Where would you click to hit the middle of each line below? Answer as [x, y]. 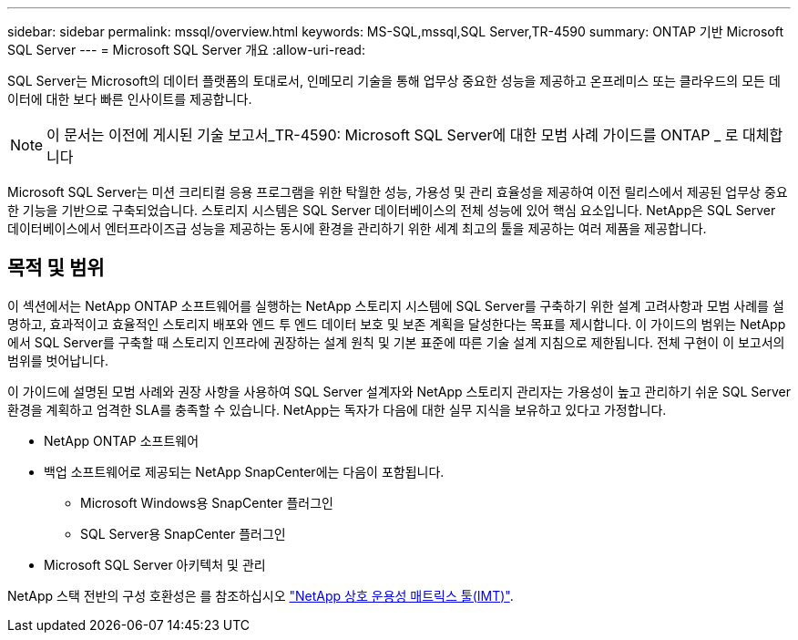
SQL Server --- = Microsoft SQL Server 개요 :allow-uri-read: [186, 50]
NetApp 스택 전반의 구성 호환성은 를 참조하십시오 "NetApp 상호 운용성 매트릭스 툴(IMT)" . [261, 595]
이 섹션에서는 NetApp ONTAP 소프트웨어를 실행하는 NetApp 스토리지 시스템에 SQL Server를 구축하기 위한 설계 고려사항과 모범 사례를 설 [396, 305]
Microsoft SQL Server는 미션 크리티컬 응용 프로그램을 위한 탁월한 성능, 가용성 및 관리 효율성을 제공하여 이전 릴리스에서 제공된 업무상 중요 [398, 192]
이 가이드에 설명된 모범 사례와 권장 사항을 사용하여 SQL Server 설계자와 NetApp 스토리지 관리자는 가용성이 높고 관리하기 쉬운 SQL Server [399, 391]
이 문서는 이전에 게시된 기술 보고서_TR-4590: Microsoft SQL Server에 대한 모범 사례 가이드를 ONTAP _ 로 [393, 135]
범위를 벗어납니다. [58, 360]
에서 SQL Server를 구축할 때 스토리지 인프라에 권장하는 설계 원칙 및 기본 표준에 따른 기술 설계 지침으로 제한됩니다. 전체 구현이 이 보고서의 [396, 342]
